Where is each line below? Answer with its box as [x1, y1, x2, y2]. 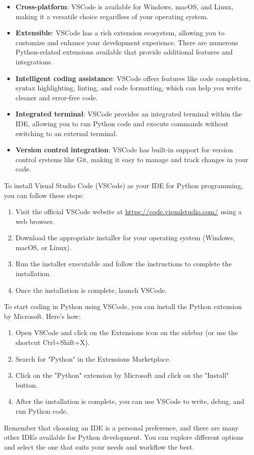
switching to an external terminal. [15, 128, 118, 138]
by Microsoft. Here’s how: [4, 311, 81, 321]
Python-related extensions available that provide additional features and [15, 47, 233, 57]
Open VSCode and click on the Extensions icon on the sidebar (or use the [15, 327, 238, 338]
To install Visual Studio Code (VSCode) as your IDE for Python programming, [4, 180, 243, 190]
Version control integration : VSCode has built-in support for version [15, 144, 233, 155]
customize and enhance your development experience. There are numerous [15, 37, 238, 47]
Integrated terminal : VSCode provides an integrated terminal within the [15, 109, 242, 119]
